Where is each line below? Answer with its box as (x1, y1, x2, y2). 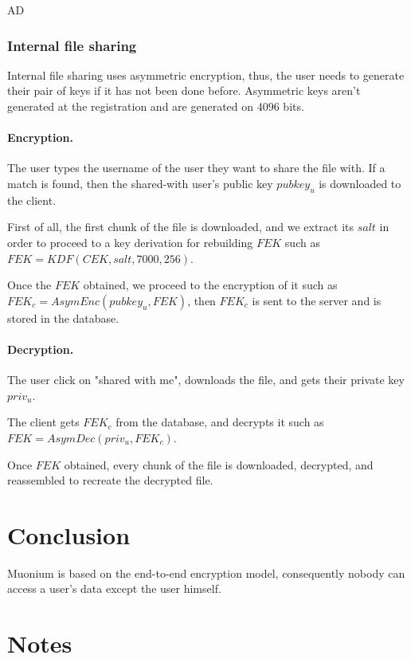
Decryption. (7, 340, 74, 357)
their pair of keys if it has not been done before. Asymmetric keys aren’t (7, 82, 361, 99)
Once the (7, 277, 52, 293)
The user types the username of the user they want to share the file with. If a (7, 159, 386, 176)
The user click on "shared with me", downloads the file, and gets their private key (7, 371, 405, 388)
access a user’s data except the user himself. (7, 580, 221, 597)
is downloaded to (319, 175, 401, 191)
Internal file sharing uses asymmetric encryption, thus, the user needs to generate (7, 66, 405, 83)
